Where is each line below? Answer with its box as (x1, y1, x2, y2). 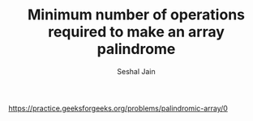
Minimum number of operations (27, 6, 246, 24)
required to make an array (47, 23, 225, 41)
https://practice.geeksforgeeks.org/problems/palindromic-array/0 (8, 103, 229, 113)
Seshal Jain (117, 66, 156, 76)
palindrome (96, 40, 176, 58)
